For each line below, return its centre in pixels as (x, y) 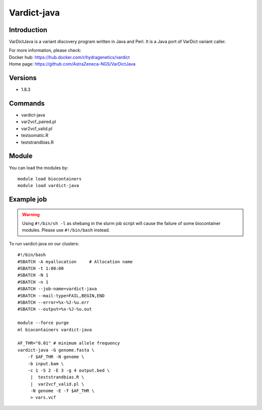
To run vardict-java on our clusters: (44, 243)
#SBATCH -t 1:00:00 (41, 269)
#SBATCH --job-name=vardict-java (57, 289)
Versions (23, 78)
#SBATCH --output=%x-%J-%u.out (55, 309)
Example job (28, 199)
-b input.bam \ (46, 364)
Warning (31, 214)
